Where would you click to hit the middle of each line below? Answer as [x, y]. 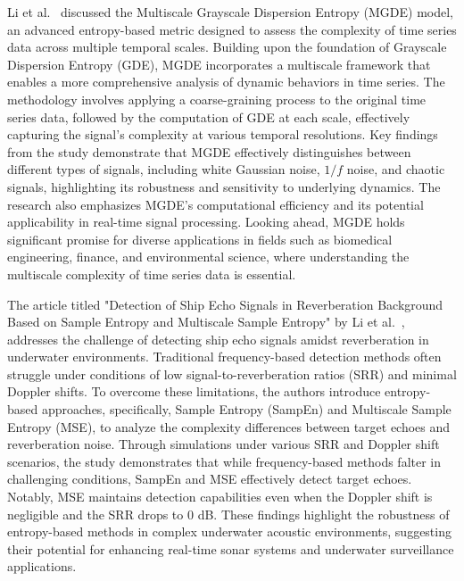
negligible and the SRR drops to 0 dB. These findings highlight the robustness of [228, 514]
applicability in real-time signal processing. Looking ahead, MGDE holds [206, 222]
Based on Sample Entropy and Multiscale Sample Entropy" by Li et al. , [206, 322]
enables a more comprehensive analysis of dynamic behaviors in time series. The [226, 82]
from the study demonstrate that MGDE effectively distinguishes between [209, 151]
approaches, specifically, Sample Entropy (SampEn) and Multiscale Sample [246, 409]
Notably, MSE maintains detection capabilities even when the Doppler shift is [220, 497]
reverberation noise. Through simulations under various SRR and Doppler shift [224, 444]
